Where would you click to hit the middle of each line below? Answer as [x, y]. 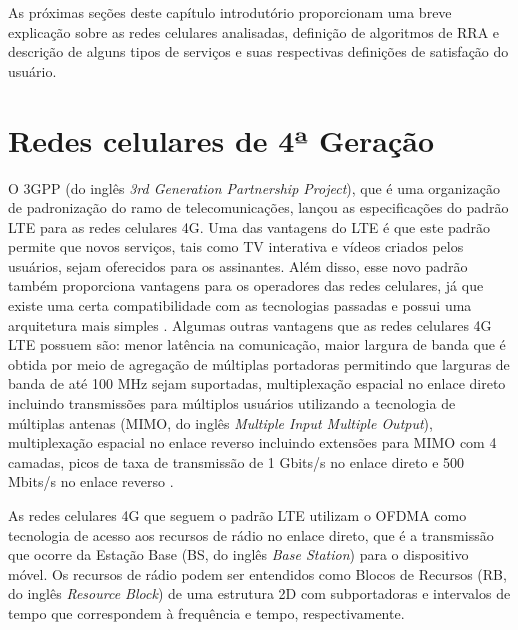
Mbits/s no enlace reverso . [91, 481]
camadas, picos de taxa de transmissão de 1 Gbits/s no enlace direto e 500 [236, 461]
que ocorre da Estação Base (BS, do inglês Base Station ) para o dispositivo [238, 554]
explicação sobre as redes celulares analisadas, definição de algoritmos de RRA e [254, 31]
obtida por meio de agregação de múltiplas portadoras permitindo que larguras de [259, 363]
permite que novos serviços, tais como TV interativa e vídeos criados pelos [236, 246]
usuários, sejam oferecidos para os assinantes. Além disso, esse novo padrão [238, 265]
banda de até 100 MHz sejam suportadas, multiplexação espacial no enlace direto [257, 383]
